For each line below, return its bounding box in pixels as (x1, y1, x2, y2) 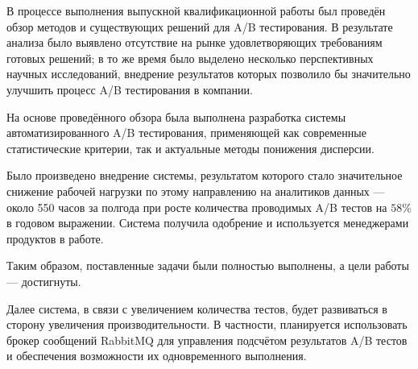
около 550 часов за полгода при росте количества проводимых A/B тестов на (6, 198, 387, 215)
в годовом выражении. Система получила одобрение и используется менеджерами (6, 214, 409, 231)
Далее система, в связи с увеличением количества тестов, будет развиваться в (6, 300, 387, 317)
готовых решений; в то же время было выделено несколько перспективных (6, 49, 374, 66)
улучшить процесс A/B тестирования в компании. (6, 81, 253, 97)
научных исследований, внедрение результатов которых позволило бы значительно (6, 65, 411, 82)
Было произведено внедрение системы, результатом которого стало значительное (6, 167, 403, 184)
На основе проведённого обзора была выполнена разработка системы (6, 108, 346, 125)
